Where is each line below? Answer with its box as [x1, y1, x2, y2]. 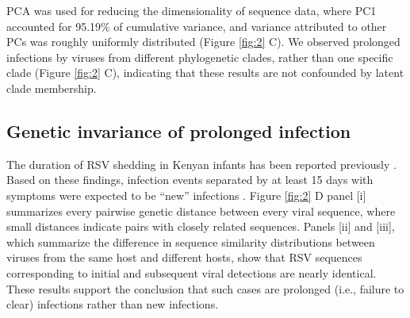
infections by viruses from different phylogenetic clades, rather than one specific [6, 48, 393, 65]
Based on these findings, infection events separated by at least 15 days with [6, 171, 374, 188]
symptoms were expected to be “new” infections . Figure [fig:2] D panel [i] [6, 186, 366, 203]
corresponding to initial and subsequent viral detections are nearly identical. [6, 264, 377, 281]
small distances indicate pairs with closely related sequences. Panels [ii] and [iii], [6, 218, 395, 235]
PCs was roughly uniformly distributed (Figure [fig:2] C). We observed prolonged [6, 33, 400, 50]
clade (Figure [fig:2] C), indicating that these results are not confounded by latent [6, 64, 404, 81]
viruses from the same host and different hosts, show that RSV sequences [6, 249, 362, 266]
